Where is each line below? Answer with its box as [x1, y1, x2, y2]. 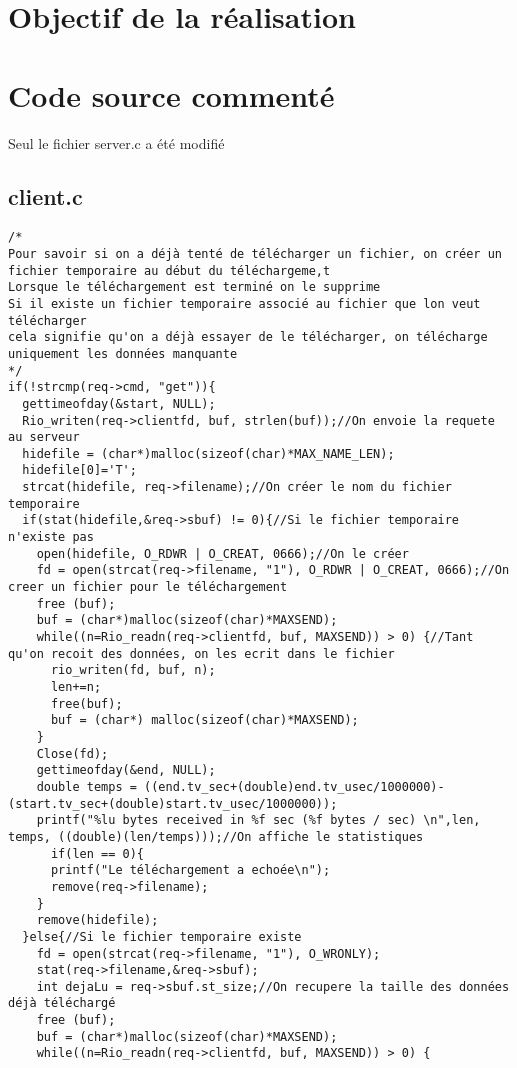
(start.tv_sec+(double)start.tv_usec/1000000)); [8, 796, 338, 811]
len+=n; [50, 680, 102, 695]
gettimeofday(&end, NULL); [36, 763, 216, 778]
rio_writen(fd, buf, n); [50, 663, 216, 678]
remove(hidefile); [36, 913, 159, 928]
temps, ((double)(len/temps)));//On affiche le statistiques [8, 829, 424, 844]
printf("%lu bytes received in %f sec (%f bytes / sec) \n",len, [36, 813, 481, 828]
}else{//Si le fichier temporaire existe [22, 929, 302, 944]
